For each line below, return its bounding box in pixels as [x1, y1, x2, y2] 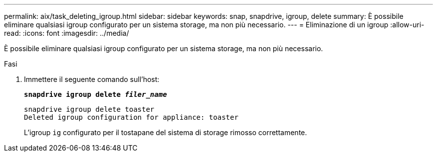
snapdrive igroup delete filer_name [24, 90, 167, 98]
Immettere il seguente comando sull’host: [24, 75, 160, 83]
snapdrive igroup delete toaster [24, 105, 155, 113]
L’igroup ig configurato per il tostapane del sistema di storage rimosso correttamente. [24, 128, 307, 137]
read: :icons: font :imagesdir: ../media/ [4, 29, 129, 37]
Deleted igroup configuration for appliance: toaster [24, 113, 238, 121]
